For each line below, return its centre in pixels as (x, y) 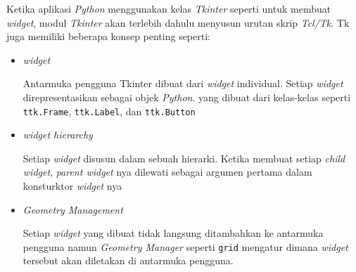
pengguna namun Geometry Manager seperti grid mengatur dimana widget (185, 246)
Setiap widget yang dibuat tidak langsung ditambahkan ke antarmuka (173, 233)
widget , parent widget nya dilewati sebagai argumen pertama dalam (167, 172)
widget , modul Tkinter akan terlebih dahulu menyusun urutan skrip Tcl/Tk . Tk (178, 22)
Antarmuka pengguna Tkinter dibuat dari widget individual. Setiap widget (183, 83)
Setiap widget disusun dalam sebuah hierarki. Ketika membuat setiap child (184, 158)
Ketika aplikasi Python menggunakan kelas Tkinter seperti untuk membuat (169, 8)
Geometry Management (73, 209)
